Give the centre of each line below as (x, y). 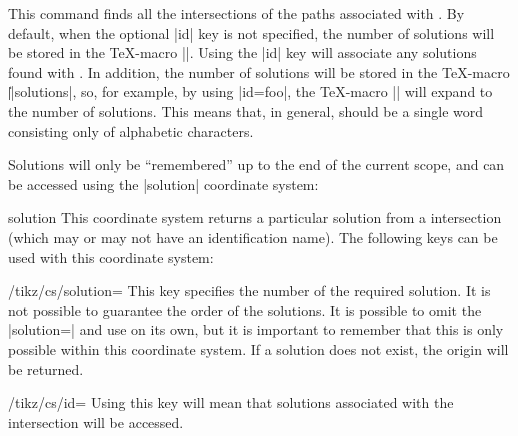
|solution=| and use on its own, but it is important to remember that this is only (256, 329)
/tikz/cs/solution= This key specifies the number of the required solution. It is (249, 290)
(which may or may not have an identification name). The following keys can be (253, 236)
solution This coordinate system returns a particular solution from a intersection (255, 217)
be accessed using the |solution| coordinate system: (163, 183)
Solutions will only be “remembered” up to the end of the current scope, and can (256, 164)
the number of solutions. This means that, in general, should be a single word (246, 110)
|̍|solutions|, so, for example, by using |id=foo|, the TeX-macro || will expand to (250, 91)
